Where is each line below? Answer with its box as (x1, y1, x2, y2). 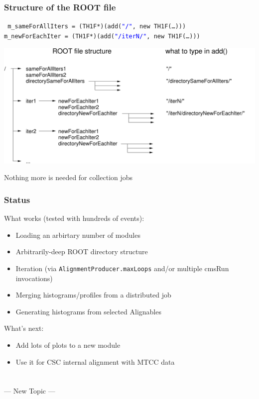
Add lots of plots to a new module (15, 340, 121, 350)
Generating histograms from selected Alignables (15, 306, 161, 316)
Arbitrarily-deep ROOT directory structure (15, 246, 148, 257)
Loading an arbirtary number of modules (15, 229, 140, 240)
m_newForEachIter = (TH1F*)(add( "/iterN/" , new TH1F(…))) (4, 32, 200, 40)
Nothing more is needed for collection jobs (4, 172, 133, 183)
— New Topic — (4, 386, 55, 396)
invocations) (15, 273, 53, 283)
